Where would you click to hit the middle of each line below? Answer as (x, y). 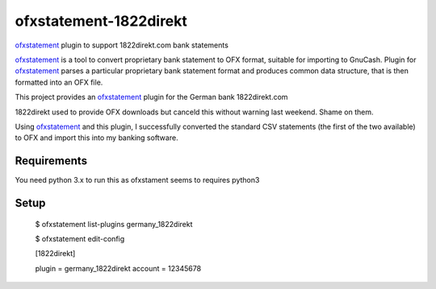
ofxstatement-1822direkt (101, 21)
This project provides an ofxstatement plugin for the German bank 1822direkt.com (151, 97)
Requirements (51, 161)
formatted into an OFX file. (59, 82)
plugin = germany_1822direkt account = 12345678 (118, 268)
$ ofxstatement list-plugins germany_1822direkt (114, 224)
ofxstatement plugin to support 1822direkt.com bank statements (122, 45)
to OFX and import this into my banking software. (96, 138)
